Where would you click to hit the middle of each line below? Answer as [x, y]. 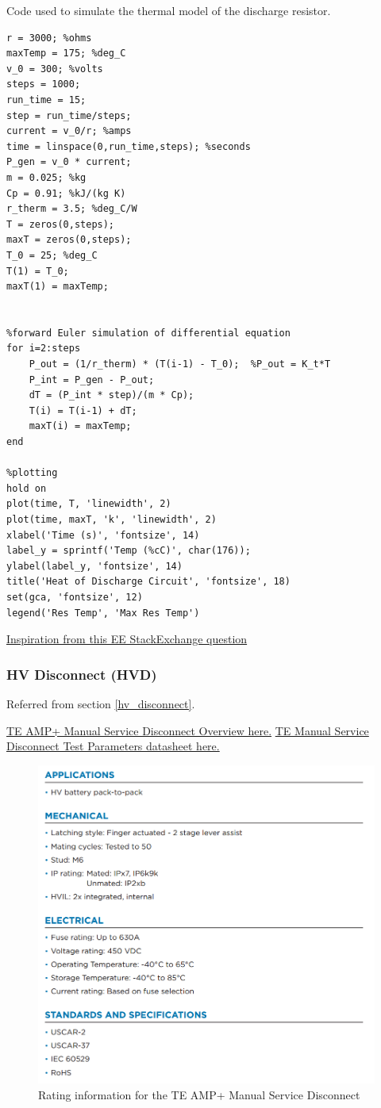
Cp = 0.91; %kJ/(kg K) [66, 193]
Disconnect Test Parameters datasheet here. [113, 746]
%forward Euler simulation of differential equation [148, 333]
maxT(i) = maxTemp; [80, 426]
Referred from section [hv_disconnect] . [101, 703]
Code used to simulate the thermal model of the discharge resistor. [169, 10]
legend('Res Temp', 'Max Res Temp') [103, 613]
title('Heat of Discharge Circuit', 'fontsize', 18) [148, 582]
